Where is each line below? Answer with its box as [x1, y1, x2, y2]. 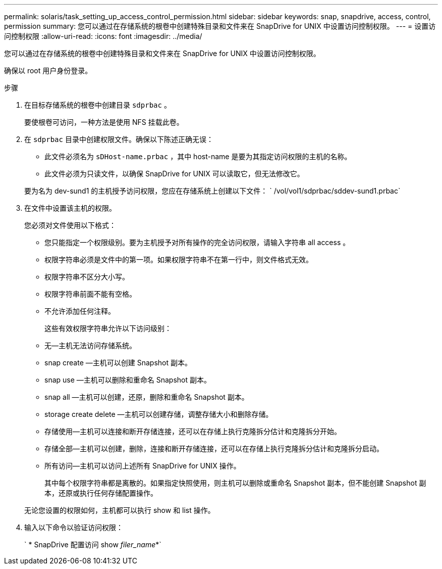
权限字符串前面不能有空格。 [44, 290, 136, 298]
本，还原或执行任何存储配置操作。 [44, 489, 157, 497]
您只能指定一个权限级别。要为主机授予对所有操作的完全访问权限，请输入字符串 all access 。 [44, 238, 350, 247]
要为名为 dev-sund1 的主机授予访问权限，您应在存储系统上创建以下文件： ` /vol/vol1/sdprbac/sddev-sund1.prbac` [24, 186, 401, 195]
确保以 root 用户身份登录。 [4, 66, 92, 75]
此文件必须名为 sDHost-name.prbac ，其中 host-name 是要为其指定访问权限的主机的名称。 [44, 152, 352, 161]
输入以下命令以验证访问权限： [24, 523, 123, 532]
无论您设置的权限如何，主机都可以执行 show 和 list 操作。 [24, 506, 215, 514]
